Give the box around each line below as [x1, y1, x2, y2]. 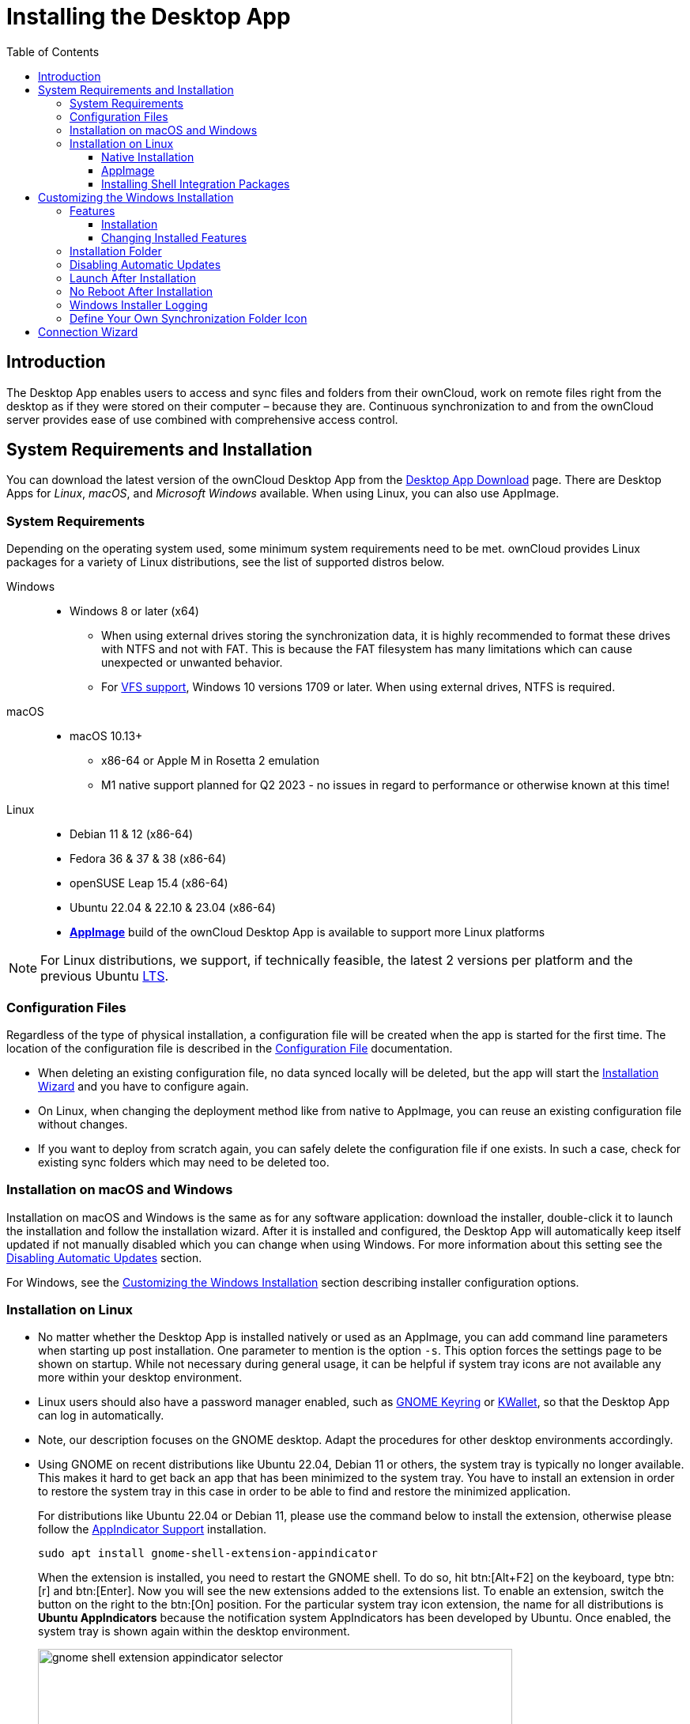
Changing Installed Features [101, 230, 247, 244]
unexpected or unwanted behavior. [101, 656, 283, 670]
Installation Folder [70, 244, 162, 258]
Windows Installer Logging [70, 297, 208, 312]
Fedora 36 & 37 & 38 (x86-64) [70, 852, 227, 866]
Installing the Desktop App [6, 3, 291, 30]
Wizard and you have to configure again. [38, 1079, 249, 1093]
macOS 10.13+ [70, 729, 143, 743]
